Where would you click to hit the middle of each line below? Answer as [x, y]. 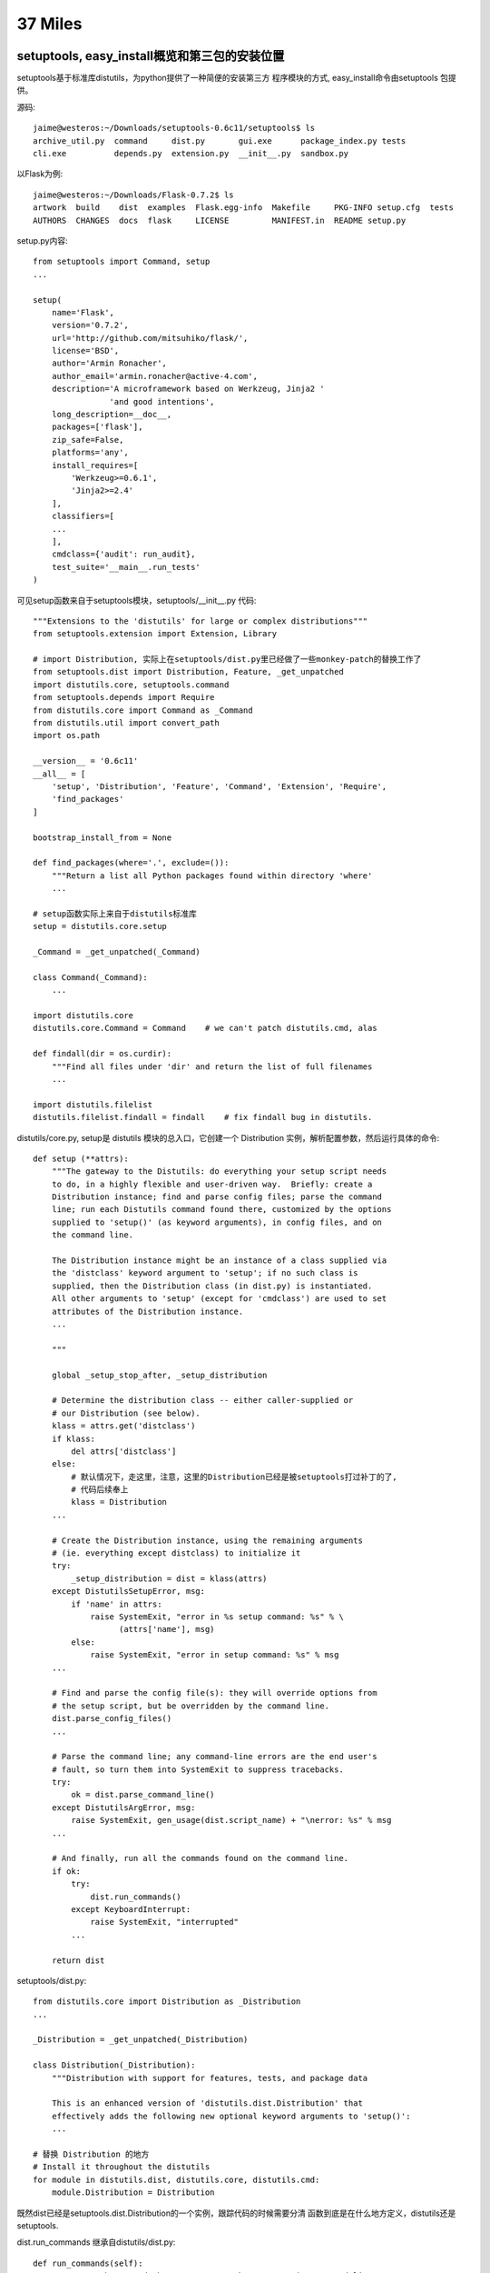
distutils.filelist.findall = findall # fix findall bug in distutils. [203, 1117]
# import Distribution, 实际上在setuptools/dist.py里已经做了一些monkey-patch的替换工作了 [227, 660]
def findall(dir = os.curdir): [103, 1054]
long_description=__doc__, [112, 415]
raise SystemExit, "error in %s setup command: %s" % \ [217, 1617]
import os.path [67, 736]
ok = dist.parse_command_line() [143, 1795]
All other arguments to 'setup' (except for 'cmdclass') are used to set [219, 1299]
